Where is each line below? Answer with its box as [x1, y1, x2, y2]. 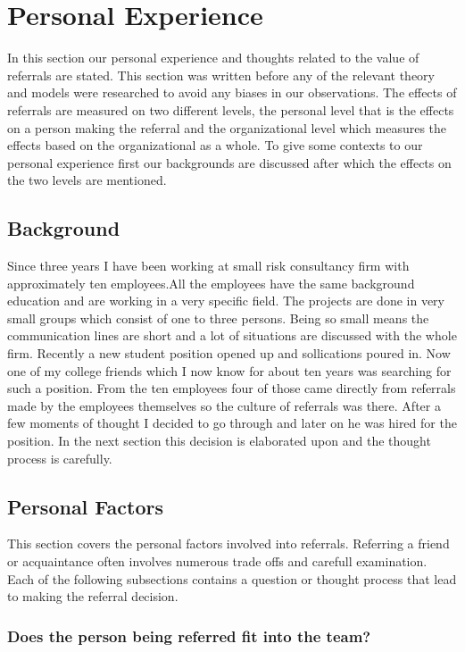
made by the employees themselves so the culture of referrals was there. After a [7, 396, 441, 414]
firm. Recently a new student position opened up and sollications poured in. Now [7, 344, 451, 363]
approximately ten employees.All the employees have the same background [7, 273, 415, 292]
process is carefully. [7, 448, 112, 467]
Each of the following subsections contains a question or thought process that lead [7, 569, 457, 588]
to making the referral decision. [7, 587, 179, 606]
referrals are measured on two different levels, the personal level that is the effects [7, 100, 454, 119]
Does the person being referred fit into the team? [7, 624, 371, 647]
